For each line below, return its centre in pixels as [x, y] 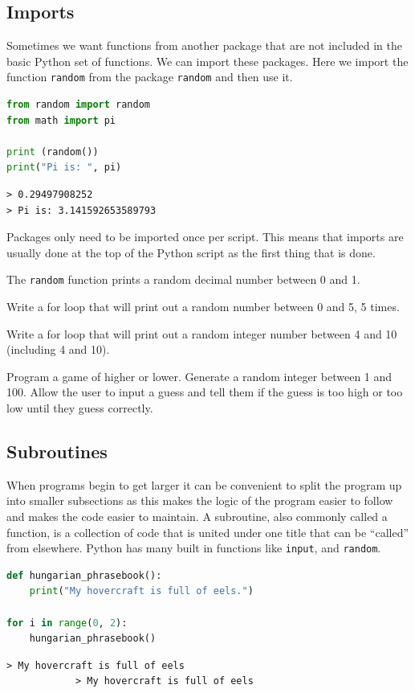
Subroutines [57, 451]
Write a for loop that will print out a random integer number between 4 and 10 [202, 333]
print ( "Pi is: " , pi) [64, 168]
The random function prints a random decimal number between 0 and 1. [183, 279]
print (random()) [53, 152]
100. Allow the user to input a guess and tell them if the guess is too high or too [205, 392]
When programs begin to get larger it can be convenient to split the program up [204, 484]
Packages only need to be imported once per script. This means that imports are [205, 237]
